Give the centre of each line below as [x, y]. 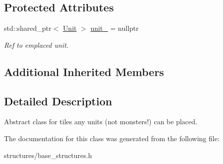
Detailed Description [58, 101]
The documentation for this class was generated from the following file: [112, 138]
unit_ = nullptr [114, 28]
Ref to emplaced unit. [36, 44]
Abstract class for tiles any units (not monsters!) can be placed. [101, 122]
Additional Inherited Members [84, 71]
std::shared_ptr [28, 28]
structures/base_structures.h [48, 155]
